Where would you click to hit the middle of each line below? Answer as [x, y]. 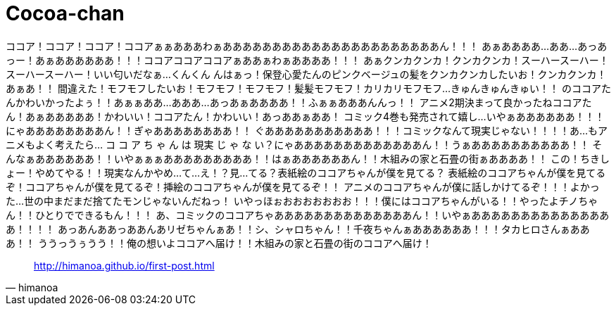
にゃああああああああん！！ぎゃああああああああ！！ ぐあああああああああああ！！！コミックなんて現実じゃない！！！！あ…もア [307, 130]
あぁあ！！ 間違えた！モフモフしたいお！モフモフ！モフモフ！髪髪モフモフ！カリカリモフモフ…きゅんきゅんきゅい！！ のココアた [308, 88]
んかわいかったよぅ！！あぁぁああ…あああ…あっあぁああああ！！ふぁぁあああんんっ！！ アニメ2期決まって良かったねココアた [299, 102]
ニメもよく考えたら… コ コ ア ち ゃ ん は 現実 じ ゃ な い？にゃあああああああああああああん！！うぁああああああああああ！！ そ [304, 144]
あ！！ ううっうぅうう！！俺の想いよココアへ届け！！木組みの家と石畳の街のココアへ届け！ [219, 243]
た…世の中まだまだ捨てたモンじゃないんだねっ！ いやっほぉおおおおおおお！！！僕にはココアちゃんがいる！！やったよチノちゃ [302, 201]
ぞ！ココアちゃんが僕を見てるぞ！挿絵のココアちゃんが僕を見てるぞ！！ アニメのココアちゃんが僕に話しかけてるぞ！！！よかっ [303, 186]
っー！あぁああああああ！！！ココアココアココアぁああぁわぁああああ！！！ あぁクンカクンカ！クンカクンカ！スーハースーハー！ [307, 60]
